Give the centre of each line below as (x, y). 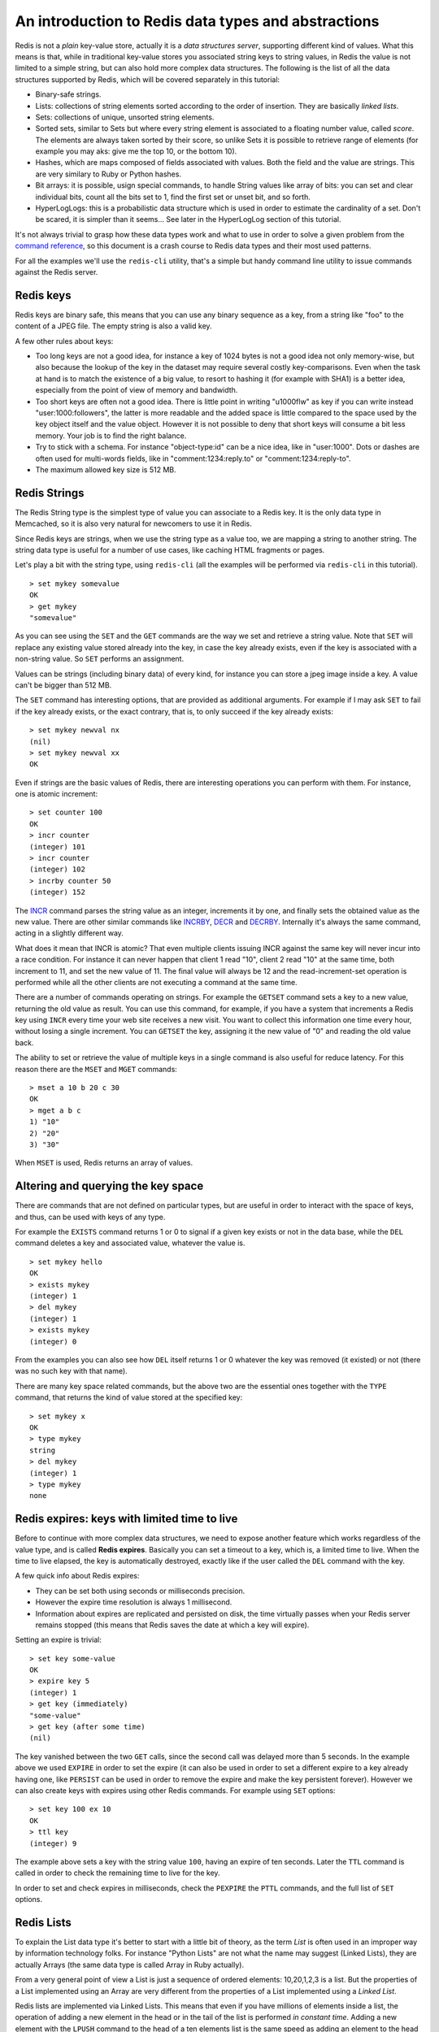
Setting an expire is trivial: (58, 1640)
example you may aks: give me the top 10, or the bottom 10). (136, 151)
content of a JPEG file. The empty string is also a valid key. (113, 326)
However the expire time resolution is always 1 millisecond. (134, 1602)
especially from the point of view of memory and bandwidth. (137, 390)
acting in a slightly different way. (69, 933)
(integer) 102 (57, 869)
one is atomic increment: (56, 794)
